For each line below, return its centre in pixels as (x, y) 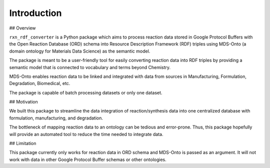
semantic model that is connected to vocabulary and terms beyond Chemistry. (90, 67)
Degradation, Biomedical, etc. (40, 83)
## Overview (22, 28)
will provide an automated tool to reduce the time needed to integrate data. (86, 134)
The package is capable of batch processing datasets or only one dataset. (86, 92)
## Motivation (23, 102)
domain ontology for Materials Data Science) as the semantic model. (80, 51)
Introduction (35, 13)
